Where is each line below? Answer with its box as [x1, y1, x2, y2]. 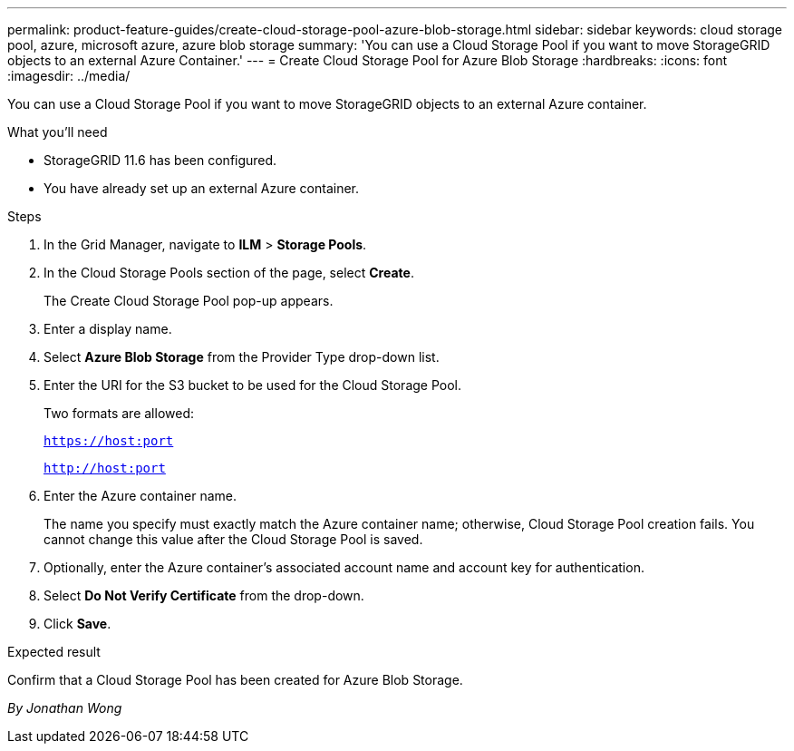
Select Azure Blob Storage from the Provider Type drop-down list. [44, 349, 440, 365]
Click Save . [44, 616, 111, 631]
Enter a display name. [44, 321, 172, 336]
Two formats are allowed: [44, 405, 195, 421]
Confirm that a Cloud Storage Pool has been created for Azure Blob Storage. [7, 672, 463, 688]
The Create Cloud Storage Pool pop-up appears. [44, 293, 334, 308]
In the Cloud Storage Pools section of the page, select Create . [44, 265, 414, 280]
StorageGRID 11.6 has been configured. [44, 152, 277, 168]
